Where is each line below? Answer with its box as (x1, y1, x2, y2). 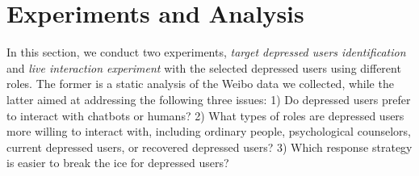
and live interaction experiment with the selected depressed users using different (6, 59, 401, 76)
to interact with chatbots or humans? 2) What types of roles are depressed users (6, 107, 404, 124)
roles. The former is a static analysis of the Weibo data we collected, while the (6, 75, 394, 92)
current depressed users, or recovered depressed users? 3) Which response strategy (6, 138, 413, 155)
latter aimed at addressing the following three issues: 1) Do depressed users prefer (6, 90, 411, 107)
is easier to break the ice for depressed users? (6, 154, 229, 171)
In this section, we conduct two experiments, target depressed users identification (6, 44, 406, 61)
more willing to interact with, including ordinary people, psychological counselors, (6, 123, 411, 140)
